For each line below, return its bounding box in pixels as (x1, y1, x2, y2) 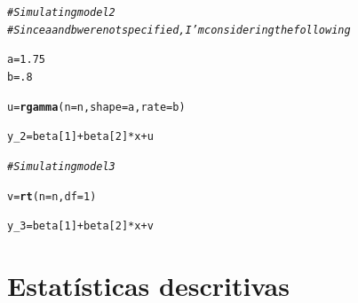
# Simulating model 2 (7, 6, 115, 19)
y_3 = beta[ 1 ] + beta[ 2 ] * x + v (7, 220, 154, 233)
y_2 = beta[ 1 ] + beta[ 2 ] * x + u (7, 130, 154, 144)
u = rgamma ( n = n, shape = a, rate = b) (7, 100, 186, 113)
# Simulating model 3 (7, 159, 115, 173)
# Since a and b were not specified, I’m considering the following (7, 23, 351, 36)
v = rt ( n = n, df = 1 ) (7, 190, 97, 203)
